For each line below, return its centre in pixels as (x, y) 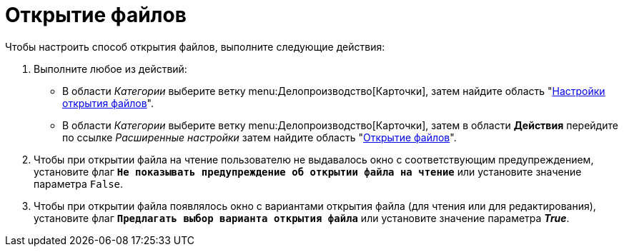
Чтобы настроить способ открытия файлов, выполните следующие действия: (195, 46)
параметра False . (79, 183)
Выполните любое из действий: (110, 69)
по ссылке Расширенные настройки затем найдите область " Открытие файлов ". (259, 137)
